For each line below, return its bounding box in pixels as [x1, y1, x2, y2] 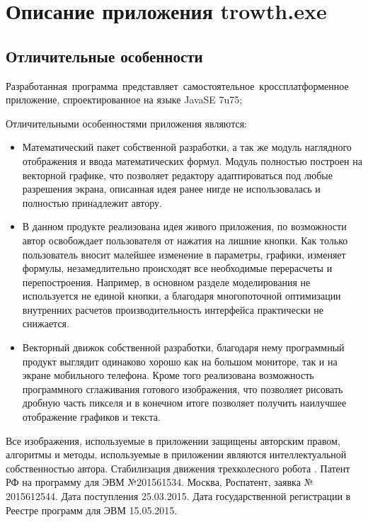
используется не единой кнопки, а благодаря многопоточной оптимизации [22, 288, 341, 303]
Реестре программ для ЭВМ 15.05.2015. [6, 502, 178, 517]
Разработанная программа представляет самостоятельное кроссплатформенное [6, 78, 349, 93]
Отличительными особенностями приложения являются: [6, 115, 247, 130]
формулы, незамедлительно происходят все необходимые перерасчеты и [22, 261, 333, 276]
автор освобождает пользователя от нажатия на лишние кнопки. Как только [22, 232, 348, 247]
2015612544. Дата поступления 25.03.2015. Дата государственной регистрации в [6, 489, 351, 504]
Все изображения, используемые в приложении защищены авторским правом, [6, 433, 340, 448]
